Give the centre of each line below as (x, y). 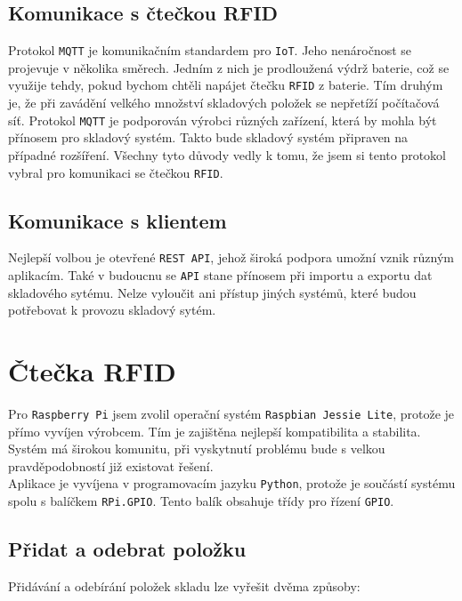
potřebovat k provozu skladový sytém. (112, 310)
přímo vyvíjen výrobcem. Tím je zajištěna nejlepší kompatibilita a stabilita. (215, 431)
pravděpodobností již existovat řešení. (111, 465)
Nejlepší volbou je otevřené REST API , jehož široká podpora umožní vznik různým (231, 257)
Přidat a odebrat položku (127, 549)
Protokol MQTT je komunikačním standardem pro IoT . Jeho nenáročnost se (210, 50)
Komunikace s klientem (118, 220)
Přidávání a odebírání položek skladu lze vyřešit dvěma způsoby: (184, 585)
